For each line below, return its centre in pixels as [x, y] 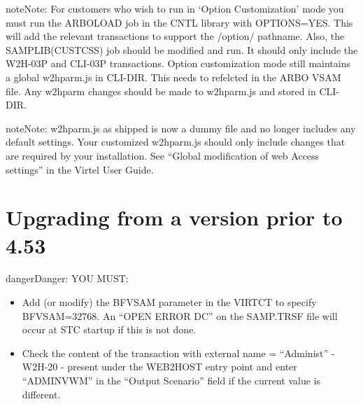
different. [41, 394]
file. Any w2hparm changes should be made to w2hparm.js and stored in [161, 91]
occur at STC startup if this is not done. [109, 329]
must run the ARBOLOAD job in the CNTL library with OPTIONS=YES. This [179, 22]
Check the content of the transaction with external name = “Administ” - [178, 353]
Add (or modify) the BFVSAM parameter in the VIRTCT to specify [169, 302]
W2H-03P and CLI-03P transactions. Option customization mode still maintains [178, 63]
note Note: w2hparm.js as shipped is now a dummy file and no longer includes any [181, 128]
